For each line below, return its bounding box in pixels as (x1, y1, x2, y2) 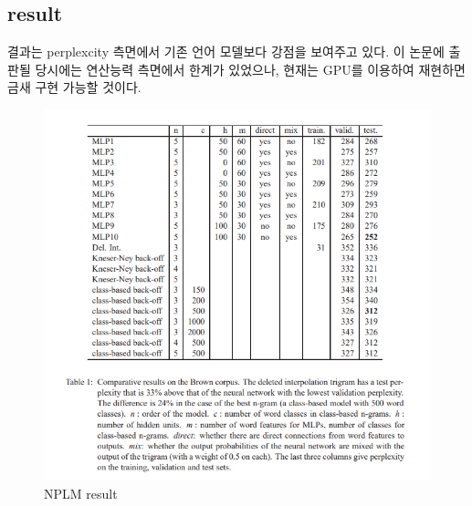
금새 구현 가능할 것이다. (7, 77, 142, 97)
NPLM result (44, 483, 118, 502)
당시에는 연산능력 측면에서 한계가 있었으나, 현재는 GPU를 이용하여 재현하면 (35, 59, 466, 78)
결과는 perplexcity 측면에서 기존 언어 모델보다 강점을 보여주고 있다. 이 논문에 (7, 42, 445, 61)
